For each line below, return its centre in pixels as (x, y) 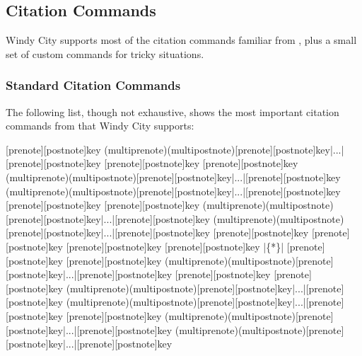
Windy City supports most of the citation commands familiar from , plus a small (181, 40)
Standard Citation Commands (93, 85)
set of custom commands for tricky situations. (105, 53)
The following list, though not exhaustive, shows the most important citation (173, 111)
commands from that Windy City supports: (100, 126)
